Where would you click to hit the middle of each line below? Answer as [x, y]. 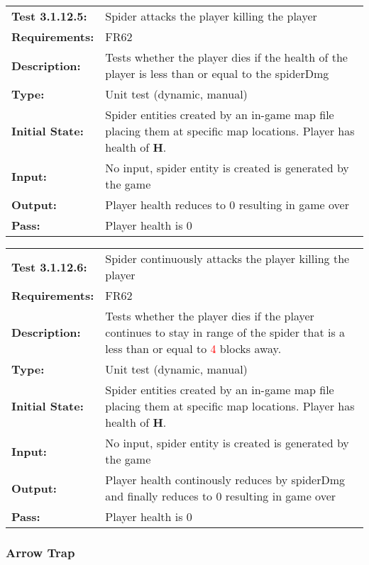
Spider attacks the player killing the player [211, 16]
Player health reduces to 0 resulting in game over [227, 205]
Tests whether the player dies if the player [210, 316]
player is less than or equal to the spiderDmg [217, 73]
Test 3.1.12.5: [49, 16]
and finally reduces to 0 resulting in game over [221, 496]
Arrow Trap [40, 552]
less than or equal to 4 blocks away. [193, 348]
